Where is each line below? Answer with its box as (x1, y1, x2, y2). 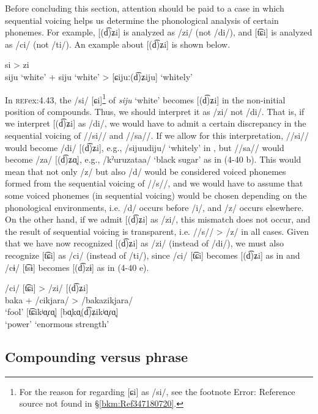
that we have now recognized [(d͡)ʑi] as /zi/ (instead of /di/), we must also (5, 237, 284, 250)
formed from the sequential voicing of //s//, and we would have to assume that (5, 177, 303, 190)
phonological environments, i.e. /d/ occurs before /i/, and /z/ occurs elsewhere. (5, 201, 304, 213)
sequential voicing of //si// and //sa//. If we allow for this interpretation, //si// (5, 129, 309, 141)
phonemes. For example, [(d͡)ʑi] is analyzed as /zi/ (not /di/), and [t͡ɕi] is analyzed (5, 26, 312, 39)
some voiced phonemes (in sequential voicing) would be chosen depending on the (5, 188, 307, 201)
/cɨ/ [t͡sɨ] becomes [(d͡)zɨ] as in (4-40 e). (5, 261, 149, 273)
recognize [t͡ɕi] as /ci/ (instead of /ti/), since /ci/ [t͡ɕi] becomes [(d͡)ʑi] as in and (5, 248, 300, 261)
